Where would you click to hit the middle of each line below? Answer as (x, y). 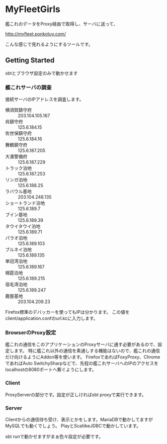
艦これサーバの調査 (28, 87)
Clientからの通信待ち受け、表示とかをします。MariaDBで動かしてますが (79, 419)
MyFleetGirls (33, 9)
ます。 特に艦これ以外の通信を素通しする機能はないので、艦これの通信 (87, 351)
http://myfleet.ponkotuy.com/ (36, 34)
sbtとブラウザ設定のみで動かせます (41, 73)
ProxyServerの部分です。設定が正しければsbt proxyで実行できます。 (76, 394)
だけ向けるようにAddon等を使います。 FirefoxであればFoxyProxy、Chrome (83, 357)
